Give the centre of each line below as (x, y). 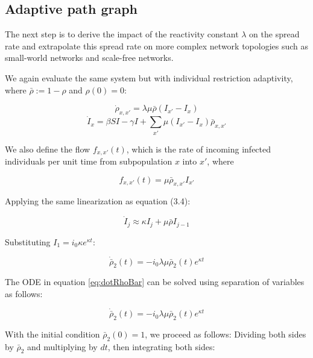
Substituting (28, 241)
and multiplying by (62, 346)
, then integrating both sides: (161, 346)
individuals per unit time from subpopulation (89, 161)
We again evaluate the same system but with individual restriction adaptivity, (149, 77)
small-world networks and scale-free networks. (89, 58)
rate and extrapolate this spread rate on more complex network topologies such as (157, 46)
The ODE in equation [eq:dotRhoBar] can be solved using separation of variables (155, 282)
